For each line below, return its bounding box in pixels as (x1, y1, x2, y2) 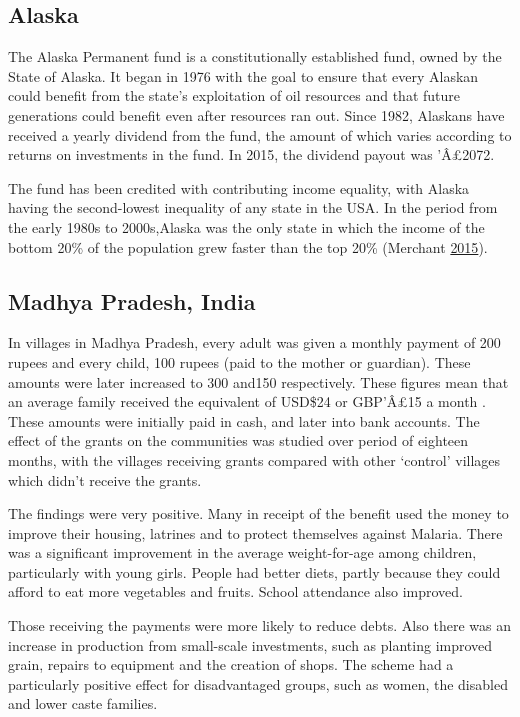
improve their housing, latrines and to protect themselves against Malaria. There (8, 522, 503, 543)
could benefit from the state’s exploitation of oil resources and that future (8, 85, 460, 106)
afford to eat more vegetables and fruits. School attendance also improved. (8, 581, 463, 602)
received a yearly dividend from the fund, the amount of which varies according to (8, 124, 512, 145)
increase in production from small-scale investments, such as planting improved (8, 634, 493, 655)
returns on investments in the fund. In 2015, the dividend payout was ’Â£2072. (8, 144, 495, 165)
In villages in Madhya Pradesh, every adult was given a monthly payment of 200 (8, 332, 501, 353)
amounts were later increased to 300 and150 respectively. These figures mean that (8, 371, 509, 392)
